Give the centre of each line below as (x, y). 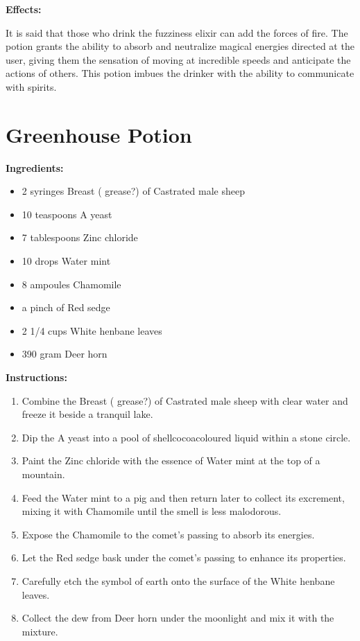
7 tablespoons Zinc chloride (80, 237)
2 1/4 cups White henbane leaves (92, 330)
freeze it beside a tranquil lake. (87, 414)
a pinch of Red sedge (66, 307)
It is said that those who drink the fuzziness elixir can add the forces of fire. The (177, 32)
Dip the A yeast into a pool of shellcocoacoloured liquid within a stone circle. (186, 437)
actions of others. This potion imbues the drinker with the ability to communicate (180, 73)
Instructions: (36, 377)
